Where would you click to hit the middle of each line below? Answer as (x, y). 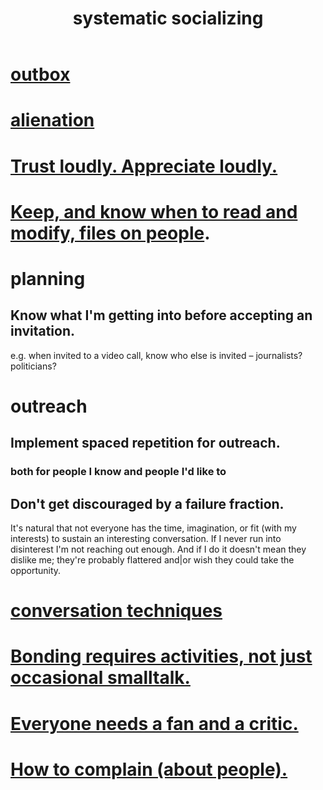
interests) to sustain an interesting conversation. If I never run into (146, 539)
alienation (52, 120)
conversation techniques (116, 611)
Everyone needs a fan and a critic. (154, 723)
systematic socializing (168, 18)
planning (48, 278)
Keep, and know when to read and (154, 211)
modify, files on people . (110, 233)
